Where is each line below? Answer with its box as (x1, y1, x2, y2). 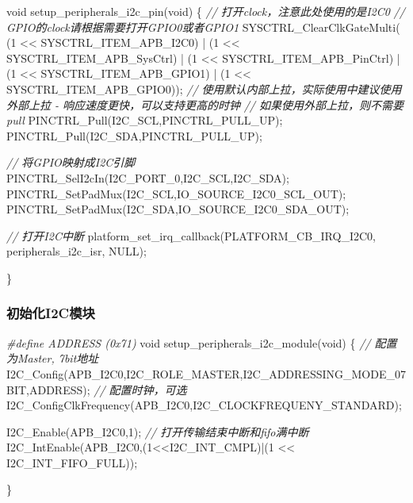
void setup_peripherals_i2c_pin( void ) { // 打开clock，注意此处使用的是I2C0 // (6, 3, 405, 19)
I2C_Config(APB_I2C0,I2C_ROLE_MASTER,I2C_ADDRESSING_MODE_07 (6, 365, 406, 382)
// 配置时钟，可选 (94, 381, 187, 397)
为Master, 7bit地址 (6, 350, 99, 367)
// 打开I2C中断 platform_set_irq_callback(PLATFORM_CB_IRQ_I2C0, (6, 227, 376, 244)
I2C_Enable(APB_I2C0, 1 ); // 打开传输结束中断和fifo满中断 (6, 423, 309, 440)
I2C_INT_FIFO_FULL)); (6, 454, 138, 470)
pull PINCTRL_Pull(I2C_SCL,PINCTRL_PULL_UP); (6, 112, 283, 129)
